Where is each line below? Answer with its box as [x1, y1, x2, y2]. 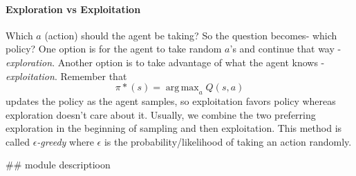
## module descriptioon [6, 157, 111, 172]
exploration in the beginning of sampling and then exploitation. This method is [6, 121, 342, 135]
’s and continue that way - [229, 41, 341, 56]
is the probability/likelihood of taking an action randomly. [104, 134, 352, 148]
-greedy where [37, 134, 94, 148]
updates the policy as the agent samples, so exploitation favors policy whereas [6, 93, 336, 108]
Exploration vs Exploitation [6, 1, 141, 16]
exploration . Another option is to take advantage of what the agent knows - [6, 55, 325, 69]
